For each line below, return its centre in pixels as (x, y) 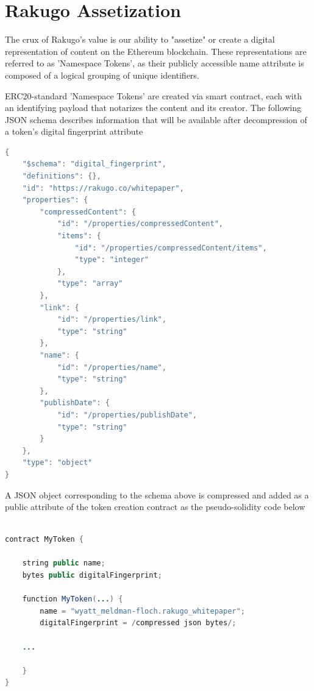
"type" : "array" (90, 284)
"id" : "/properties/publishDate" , (127, 415)
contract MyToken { (44, 540)
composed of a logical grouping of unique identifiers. (102, 75)
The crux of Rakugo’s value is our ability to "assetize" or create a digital (140, 39)
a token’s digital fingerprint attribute (74, 131)
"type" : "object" (57, 463)
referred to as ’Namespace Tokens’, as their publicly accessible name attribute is (155, 63)
